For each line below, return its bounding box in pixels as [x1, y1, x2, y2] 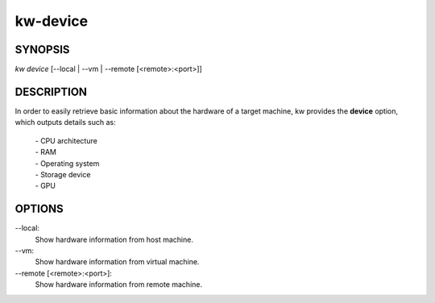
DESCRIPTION [14, 85, 88, 98]
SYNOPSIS [14, 43, 70, 56]
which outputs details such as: [14, 118, 116, 127]
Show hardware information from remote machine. [35, 280, 203, 289]
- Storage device [35, 169, 91, 179]
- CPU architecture [35, 135, 98, 145]
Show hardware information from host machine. [35, 235, 193, 244]
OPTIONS [14, 202, 64, 216]
